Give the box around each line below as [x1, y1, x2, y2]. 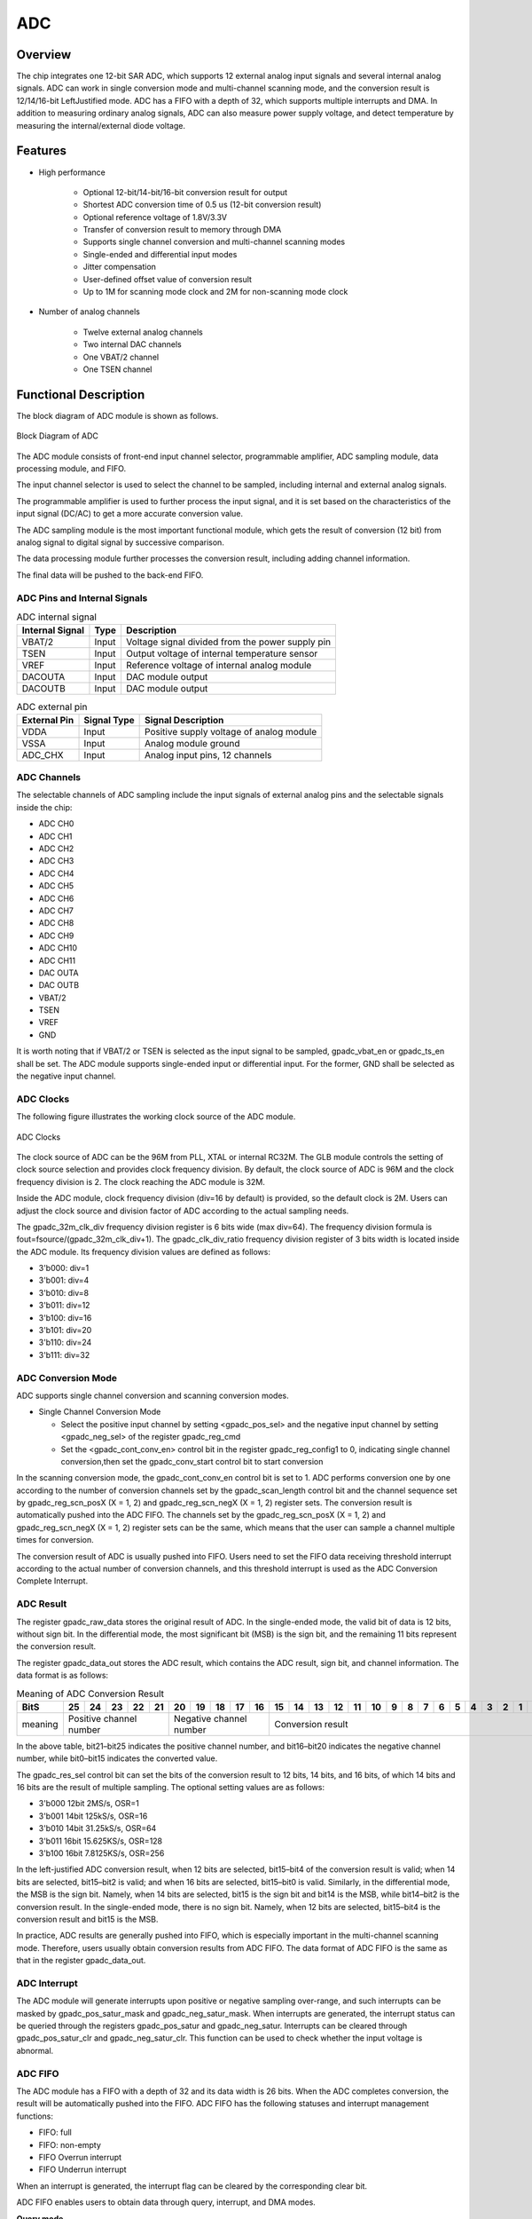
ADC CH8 [38, 918, 74, 928]
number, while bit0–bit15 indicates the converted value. [16, 1753, 218, 1764]
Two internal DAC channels [82, 339, 182, 350]
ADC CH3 [38, 856, 74, 866]
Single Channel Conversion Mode [38, 1407, 161, 1417]
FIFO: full [38, 2127, 73, 2138]
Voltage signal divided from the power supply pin [125, 636, 332, 648]
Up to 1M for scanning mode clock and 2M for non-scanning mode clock [82, 287, 348, 297]
